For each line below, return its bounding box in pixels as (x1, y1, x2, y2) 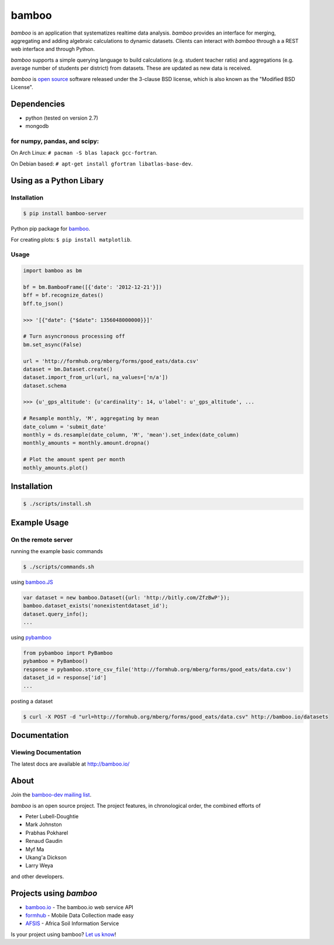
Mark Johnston (25, 821, 63, 828)
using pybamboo (11, 634, 52, 641)
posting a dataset (11, 697, 53, 704)
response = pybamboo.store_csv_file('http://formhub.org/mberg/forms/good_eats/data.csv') (23, 666, 292, 673)
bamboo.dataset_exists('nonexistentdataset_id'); (23, 602, 168, 609)
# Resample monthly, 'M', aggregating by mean (23, 415, 159, 422)
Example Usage (11, 517, 69, 527)
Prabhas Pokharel (25, 829, 68, 836)
